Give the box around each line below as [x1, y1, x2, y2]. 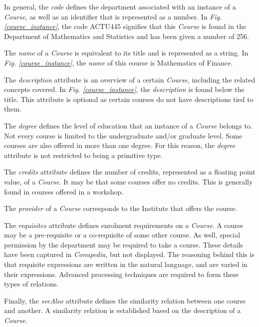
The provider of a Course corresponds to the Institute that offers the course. [4, 203, 238, 213]
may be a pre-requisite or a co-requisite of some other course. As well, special [4, 229, 241, 240]
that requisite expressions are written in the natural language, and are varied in [4, 259, 248, 269]
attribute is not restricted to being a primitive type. [4, 149, 163, 160]
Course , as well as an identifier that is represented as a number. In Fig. [4, 11, 222, 21]
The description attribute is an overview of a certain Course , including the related [4, 74, 256, 84]
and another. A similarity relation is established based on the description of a [4, 305, 241, 315]
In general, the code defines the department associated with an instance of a [4, 1, 236, 11]
